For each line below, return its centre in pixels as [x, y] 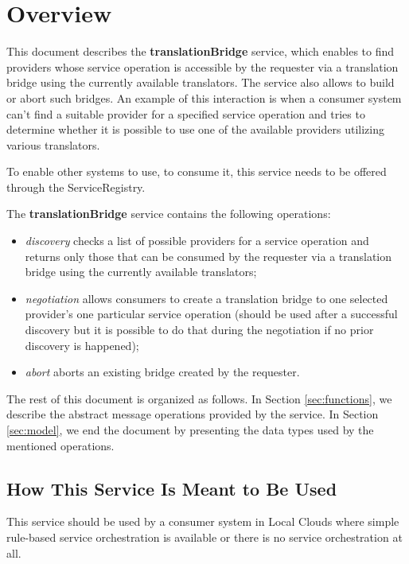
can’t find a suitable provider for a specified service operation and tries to [186, 113]
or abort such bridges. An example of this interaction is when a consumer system [204, 97]
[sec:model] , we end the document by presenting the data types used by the [190, 430]
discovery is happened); [82, 345]
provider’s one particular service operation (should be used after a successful [211, 314]
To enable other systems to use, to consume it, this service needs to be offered [197, 171]
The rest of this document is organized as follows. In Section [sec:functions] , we [199, 398]
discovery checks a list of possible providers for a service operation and [197, 241]
